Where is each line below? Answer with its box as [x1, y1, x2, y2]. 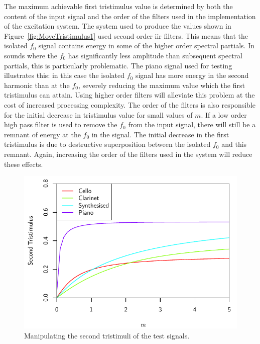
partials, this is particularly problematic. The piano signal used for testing [4, 60, 232, 70]
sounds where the [4, 50, 57, 60]
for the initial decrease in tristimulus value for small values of [4, 109, 193, 120]
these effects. [4, 158, 43, 169]
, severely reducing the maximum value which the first [78, 79, 245, 90]
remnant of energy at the [4, 129, 81, 139]
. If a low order [201, 109, 247, 120]
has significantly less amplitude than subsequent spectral [68, 50, 242, 60]
